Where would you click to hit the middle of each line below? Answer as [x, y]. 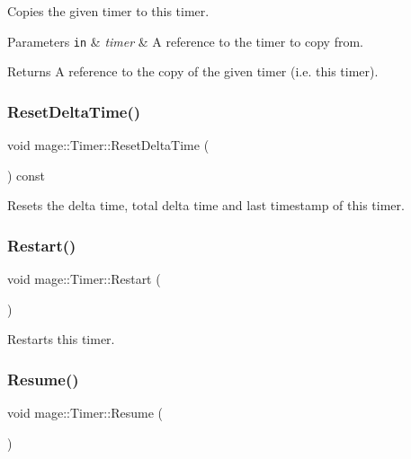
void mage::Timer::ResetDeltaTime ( [108, 145]
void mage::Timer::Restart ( [84, 279]
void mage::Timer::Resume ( [85, 413]
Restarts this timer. [61, 339]
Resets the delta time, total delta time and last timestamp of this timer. [206, 205]
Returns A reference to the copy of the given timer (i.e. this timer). [193, 71]
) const [27, 175]
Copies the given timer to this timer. [108, 11]
